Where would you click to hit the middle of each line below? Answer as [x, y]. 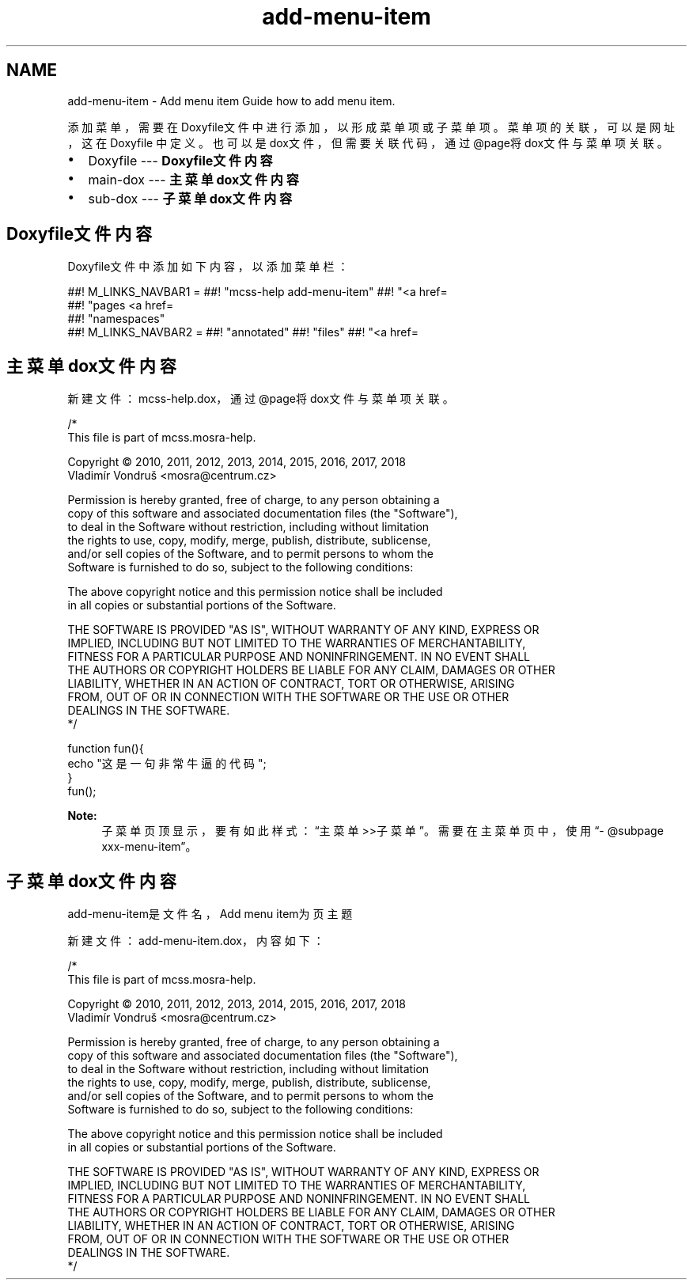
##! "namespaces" [116, 319]
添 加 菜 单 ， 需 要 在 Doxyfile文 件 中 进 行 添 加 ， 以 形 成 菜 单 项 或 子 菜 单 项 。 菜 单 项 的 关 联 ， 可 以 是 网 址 [371, 127]
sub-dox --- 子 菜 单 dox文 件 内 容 [190, 198]
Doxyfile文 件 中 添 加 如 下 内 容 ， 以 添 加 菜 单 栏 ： [208, 267]
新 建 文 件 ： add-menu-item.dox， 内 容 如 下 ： [196, 941]
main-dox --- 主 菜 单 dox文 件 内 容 [193, 179]
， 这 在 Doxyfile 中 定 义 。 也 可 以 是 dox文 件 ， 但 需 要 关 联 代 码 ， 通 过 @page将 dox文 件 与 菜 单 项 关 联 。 [368, 142]
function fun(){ [106, 749]
